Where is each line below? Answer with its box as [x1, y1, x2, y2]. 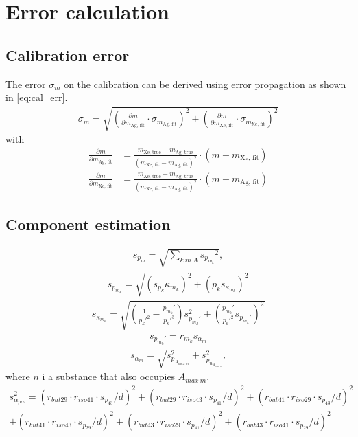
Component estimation [5, 214, 171, 235]
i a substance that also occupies [42, 369, 176, 383]
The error [5, 76, 46, 91]
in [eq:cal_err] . [5, 90, 68, 104]
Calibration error [5, 44, 130, 65]
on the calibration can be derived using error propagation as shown [64, 76, 346, 91]
